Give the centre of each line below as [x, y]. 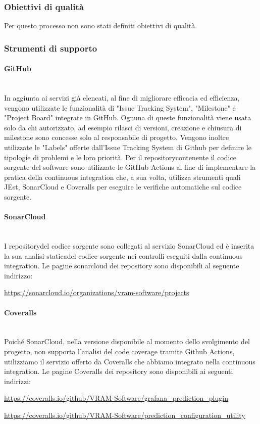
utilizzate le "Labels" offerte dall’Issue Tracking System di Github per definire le [128, 147]
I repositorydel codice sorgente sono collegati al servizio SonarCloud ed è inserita [129, 245]
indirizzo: [18, 275]
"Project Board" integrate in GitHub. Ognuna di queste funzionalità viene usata [128, 117]
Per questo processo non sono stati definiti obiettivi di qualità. [101, 26]
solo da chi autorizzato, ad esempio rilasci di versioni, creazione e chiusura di [123, 127]
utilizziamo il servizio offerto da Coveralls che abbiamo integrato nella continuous [130, 361]
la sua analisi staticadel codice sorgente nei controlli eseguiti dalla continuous [123, 255]
